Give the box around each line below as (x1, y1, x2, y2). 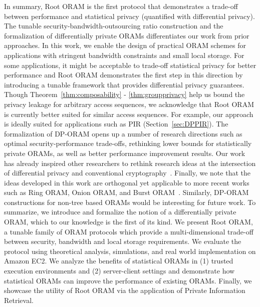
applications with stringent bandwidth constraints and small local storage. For (4, 49, 244, 60)
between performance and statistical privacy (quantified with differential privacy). (4, 10, 255, 21)
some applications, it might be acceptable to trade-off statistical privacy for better (4, 59, 256, 70)
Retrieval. (4, 294, 34, 305)
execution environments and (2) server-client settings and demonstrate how (4, 265, 235, 276)
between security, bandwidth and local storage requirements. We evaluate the (4, 236, 241, 246)
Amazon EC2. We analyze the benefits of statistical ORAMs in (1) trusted (4, 255, 233, 266)
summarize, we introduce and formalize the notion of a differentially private (4, 206, 236, 217)
